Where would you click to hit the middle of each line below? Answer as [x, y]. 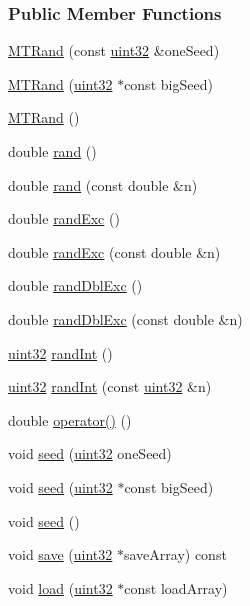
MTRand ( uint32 [60, 83]
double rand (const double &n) [103, 184]
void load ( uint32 [60, 587]
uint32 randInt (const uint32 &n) [110, 386]
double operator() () [70, 419]
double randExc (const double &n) [114, 251]
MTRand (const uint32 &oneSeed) [114, 50]
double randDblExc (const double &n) [125, 318]
